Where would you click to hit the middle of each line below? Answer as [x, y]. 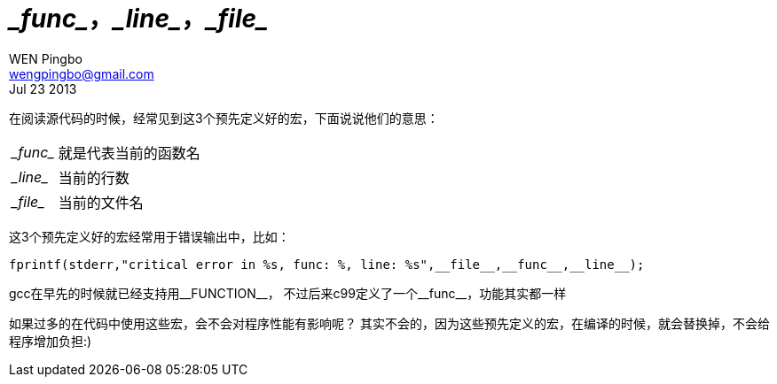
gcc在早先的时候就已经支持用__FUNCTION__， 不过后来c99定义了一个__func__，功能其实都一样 [288, 293]
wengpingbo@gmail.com [82, 73]
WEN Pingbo [46, 58]
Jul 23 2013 [43, 88]
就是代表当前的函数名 [129, 153]
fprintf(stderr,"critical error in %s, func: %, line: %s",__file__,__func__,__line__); [327, 264]
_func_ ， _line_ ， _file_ [139, 19]
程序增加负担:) [51, 341]
